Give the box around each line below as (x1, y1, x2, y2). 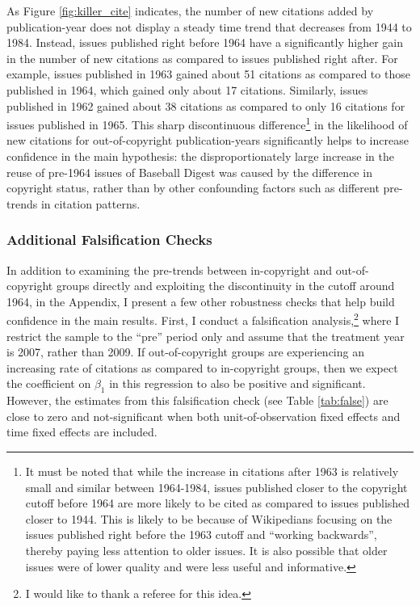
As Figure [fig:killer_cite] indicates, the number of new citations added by (6, 2, 374, 19)
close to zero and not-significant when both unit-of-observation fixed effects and (6, 407, 401, 424)
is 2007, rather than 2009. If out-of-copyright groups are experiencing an (6, 343, 364, 360)
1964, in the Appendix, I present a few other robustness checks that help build (6, 292, 395, 309)
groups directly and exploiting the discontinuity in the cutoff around (56, 277, 395, 294)
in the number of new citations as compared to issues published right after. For (6, 49, 398, 66)
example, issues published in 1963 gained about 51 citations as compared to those (6, 65, 410, 82)
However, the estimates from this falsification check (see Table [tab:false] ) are (6, 392, 388, 409)
